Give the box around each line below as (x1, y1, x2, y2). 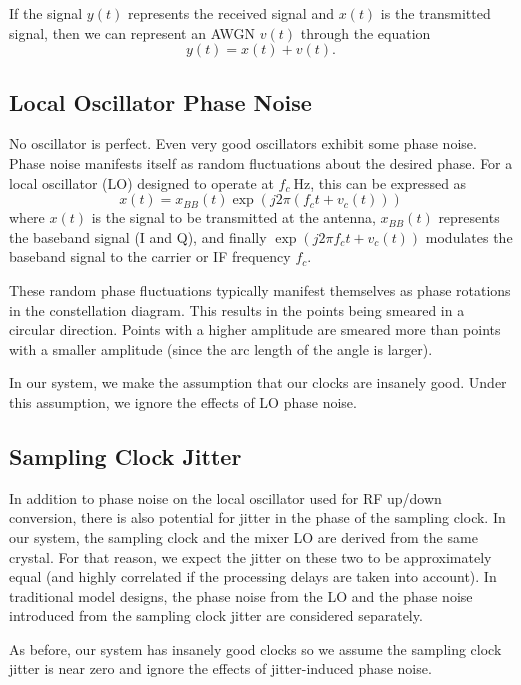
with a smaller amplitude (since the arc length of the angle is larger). (9, 338, 433, 359)
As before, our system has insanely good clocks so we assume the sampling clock (9, 638, 502, 659)
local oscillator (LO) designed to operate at (9, 172, 274, 193)
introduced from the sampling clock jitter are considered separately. (9, 605, 423, 626)
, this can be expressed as (310, 172, 467, 193)
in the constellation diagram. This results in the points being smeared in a (9, 299, 465, 320)
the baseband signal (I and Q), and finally (9, 226, 267, 247)
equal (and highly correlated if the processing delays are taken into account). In (9, 566, 497, 587)
